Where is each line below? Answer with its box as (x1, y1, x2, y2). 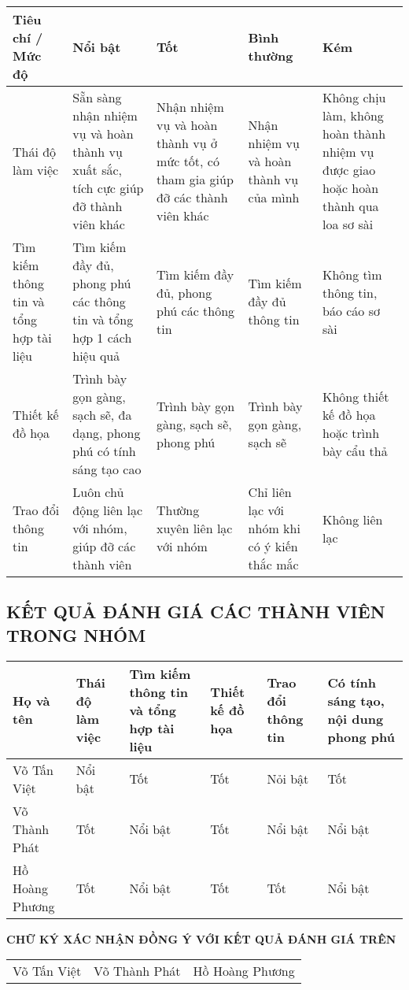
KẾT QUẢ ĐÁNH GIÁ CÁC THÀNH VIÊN (6, 599, 385, 624)
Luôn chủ (72, 483, 124, 501)
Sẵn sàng (72, 88, 122, 106)
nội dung (327, 710, 384, 729)
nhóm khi (248, 519, 300, 537)
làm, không (322, 106, 384, 124)
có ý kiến (248, 537, 298, 555)
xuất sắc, (72, 161, 122, 179)
